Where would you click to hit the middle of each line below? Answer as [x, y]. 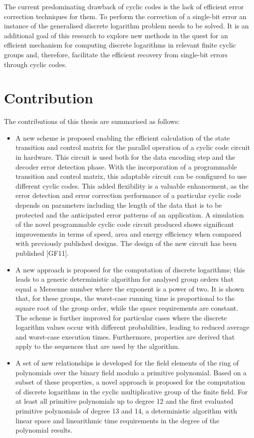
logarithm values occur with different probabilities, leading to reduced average [132, 327]
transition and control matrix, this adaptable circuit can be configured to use [131, 176]
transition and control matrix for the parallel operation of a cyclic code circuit [133, 147]
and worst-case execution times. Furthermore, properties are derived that [125, 336]
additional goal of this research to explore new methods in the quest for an [116, 35]
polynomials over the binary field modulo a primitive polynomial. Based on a [131, 372]
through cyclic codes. [35, 64]
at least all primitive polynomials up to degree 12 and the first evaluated [124, 401]
